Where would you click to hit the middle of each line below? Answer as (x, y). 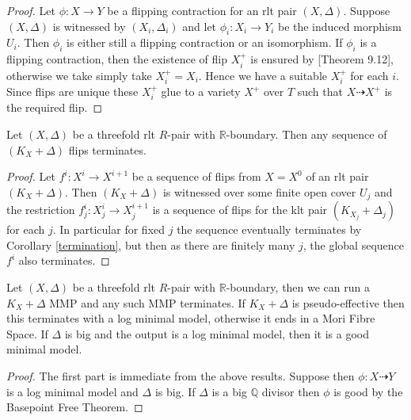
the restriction (41, 210)
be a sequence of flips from (196, 176)
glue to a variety (201, 92)
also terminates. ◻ (64, 260)
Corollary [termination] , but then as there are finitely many (151, 244)
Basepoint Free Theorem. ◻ (75, 407)
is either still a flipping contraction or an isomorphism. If (205, 42)
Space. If (27, 333)
